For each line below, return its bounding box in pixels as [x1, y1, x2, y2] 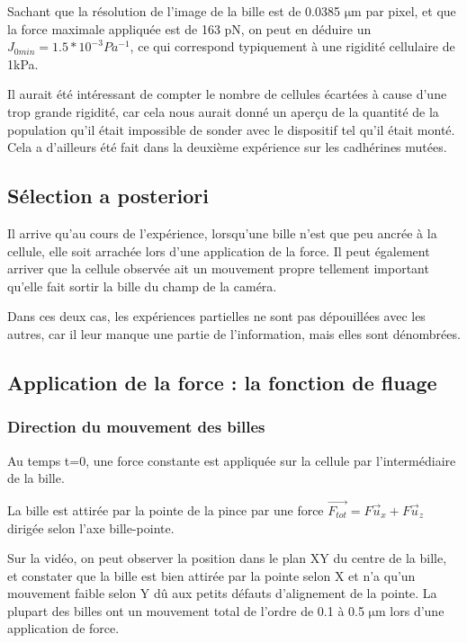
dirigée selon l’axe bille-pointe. [7, 518, 175, 537]
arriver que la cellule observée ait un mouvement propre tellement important [7, 259, 429, 278]
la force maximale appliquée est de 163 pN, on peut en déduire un [7, 19, 372, 38]
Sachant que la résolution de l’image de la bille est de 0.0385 [7, 2, 341, 20]
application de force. [7, 619, 120, 638]
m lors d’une [375, 601, 445, 620]
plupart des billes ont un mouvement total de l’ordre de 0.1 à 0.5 [7, 601, 364, 620]
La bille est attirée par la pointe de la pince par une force [7, 500, 324, 519]
